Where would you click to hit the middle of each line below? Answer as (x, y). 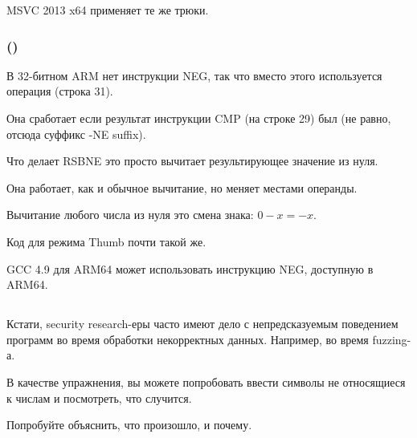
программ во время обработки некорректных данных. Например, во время (188, 339)
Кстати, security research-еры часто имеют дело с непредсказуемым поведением (202, 324)
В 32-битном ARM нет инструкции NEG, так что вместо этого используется (194, 75)
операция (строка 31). (60, 91)
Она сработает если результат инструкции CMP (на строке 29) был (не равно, (199, 118)
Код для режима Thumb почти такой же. (106, 241)
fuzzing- (392, 339)
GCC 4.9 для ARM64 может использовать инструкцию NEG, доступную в (190, 268)
